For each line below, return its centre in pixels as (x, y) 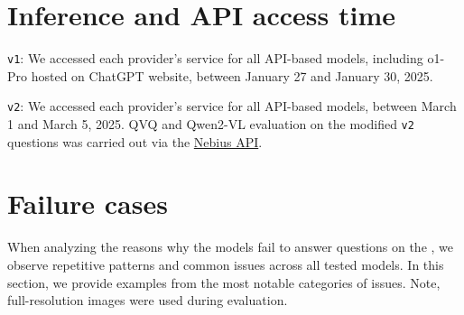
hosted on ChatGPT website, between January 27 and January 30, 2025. (232, 75)
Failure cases (88, 204)
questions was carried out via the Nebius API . (135, 141)
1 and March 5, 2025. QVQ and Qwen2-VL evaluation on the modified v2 (211, 124)
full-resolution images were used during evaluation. (148, 300)
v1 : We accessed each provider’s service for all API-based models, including (215, 58)
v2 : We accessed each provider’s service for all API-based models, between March (232, 106)
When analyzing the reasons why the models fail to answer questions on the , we (231, 247)
